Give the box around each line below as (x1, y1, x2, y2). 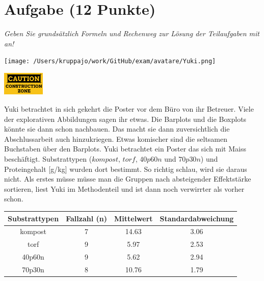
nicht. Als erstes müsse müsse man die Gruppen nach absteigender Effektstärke (4, 173, 251, 184)
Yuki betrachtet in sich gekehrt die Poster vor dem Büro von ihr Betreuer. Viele (4, 104, 254, 114)
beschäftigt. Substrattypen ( (4, 154, 92, 164)
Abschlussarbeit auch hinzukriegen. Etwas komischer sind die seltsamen (4, 133, 228, 144)
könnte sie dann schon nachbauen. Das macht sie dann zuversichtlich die (4, 123, 230, 134)
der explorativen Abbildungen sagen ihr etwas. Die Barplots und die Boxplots (4, 113, 247, 124)
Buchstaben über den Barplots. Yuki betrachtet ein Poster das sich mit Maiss (4, 143, 246, 154)
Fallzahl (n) (66, 213, 107, 223)
